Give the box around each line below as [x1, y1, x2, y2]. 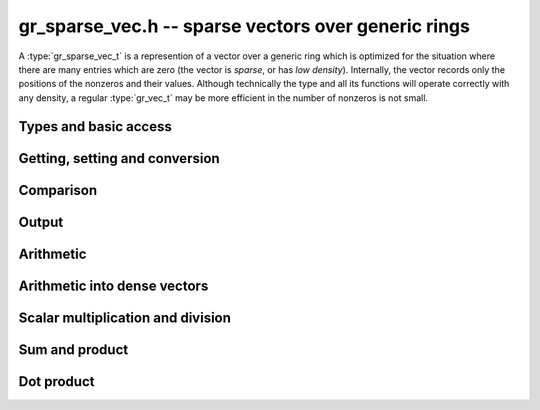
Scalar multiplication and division [18, 309, 232, 326]
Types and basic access [18, 118, 172, 135]
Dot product [18, 373, 95, 390]
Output [18, 213, 64, 230]
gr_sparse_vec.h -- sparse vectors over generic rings [18, 15, 470, 37]
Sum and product [18, 341, 129, 358]
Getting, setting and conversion [18, 150, 220, 167]
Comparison [18, 181, 98, 199]
